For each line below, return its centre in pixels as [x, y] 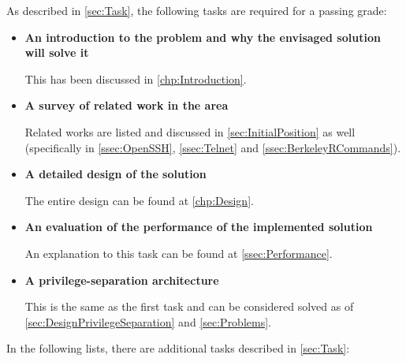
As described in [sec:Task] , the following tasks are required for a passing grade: [197, 10]
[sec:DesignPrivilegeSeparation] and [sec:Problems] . [148, 321]
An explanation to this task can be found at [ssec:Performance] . [179, 253]
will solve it [57, 52]
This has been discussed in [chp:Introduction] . [136, 78]
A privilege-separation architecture [122, 280]
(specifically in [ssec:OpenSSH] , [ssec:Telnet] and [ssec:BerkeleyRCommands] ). [213, 147]
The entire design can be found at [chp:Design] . [139, 200]
